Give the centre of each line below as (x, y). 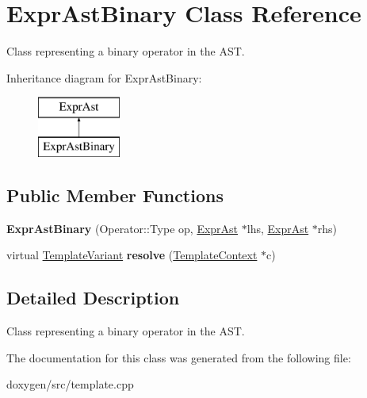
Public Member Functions (115, 195)
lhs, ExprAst (278, 228)
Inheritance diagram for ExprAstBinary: (104, 77)
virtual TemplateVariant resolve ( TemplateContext (132, 255)
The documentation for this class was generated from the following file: (179, 357)
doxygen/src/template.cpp (70, 384)
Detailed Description (93, 298)
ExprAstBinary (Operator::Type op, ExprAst (122, 228)
